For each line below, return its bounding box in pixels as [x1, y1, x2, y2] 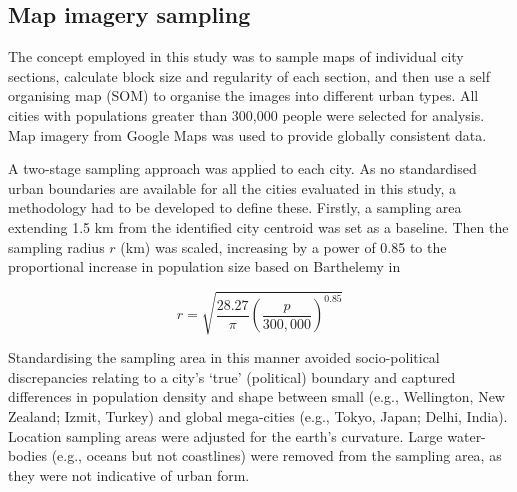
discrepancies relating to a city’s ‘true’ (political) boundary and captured [8, 366, 456, 387]
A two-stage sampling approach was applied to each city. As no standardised [8, 158, 477, 179]
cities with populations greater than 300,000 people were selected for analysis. [8, 104, 485, 125]
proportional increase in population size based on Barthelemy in [8, 256, 401, 277]
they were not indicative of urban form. [8, 464, 250, 485]
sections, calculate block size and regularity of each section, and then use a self [8, 65, 490, 86]
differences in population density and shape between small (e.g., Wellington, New [8, 386, 505, 407]
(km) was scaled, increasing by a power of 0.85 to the [120, 236, 447, 257]
